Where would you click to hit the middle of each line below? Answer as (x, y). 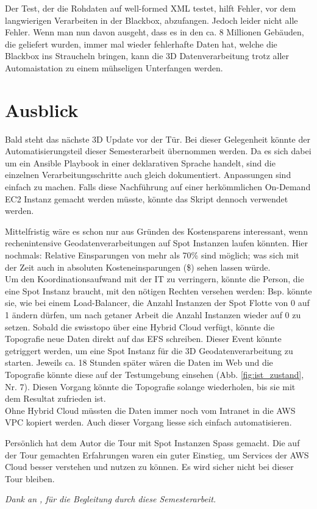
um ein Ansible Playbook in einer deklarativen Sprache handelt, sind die (140, 162)
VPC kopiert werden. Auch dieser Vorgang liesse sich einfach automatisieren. (148, 422)
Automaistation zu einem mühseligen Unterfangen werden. (114, 67)
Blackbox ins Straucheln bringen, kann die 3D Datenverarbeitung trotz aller (147, 56)
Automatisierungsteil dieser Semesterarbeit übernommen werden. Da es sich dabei (158, 151)
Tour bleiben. (30, 478)
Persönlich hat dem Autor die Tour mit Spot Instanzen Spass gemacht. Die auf (152, 442)
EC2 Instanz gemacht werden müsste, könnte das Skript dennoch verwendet (147, 198)
